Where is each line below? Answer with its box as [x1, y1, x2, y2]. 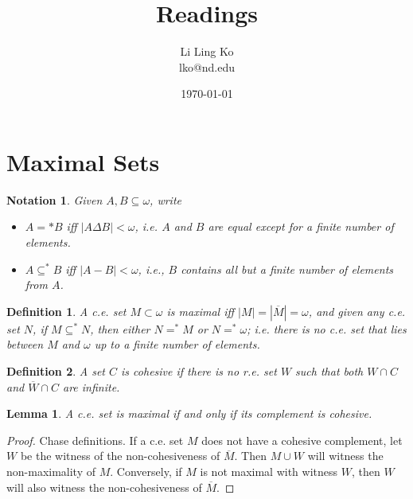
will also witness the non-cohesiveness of [6, 478, 202, 495]
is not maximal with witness [200, 462, 338, 479]
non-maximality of [6, 462, 96, 479]
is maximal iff [166, 302, 235, 319]
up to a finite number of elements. [94, 336, 260, 353]
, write [150, 191, 181, 208]
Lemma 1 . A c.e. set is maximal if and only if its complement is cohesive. [6, 405, 372, 422]
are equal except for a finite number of [208, 218, 394, 235]
